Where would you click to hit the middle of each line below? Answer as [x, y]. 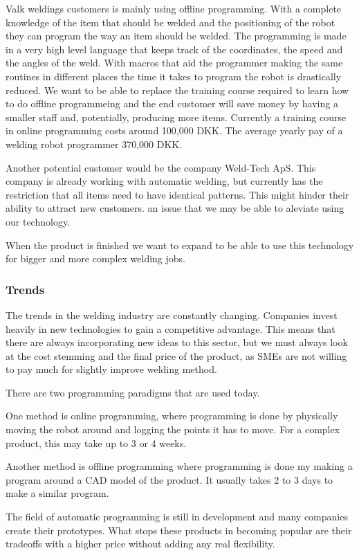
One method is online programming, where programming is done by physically [172, 416]
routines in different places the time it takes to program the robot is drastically [174, 76]
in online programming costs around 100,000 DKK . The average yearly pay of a [174, 130]
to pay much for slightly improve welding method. [111, 369]
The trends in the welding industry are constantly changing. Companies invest [172, 315]
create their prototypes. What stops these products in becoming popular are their [179, 530]
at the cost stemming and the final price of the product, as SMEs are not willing [176, 355]
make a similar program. [57, 493]
